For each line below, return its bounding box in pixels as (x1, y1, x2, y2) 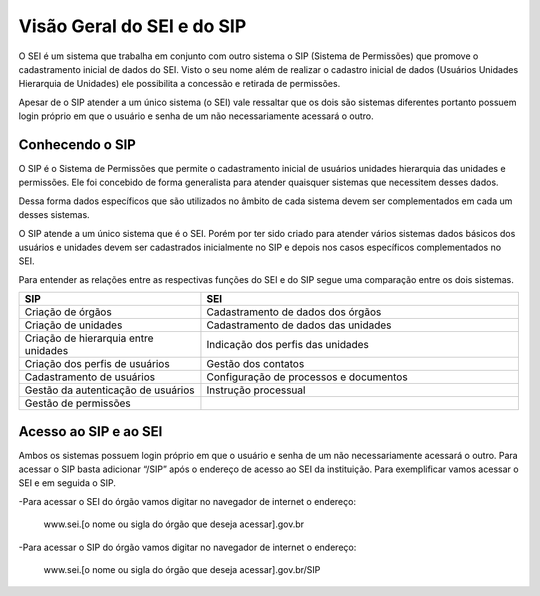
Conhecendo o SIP (18, 136, 137, 153)
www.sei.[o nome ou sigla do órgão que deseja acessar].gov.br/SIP (43, 564, 321, 575)
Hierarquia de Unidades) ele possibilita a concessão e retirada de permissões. (18, 78, 341, 90)
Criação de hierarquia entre (24, 331, 154, 345)
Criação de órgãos (24, 305, 112, 319)
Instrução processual (206, 383, 306, 397)
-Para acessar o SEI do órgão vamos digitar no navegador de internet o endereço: (18, 495, 357, 507)
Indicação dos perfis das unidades (206, 338, 369, 352)
